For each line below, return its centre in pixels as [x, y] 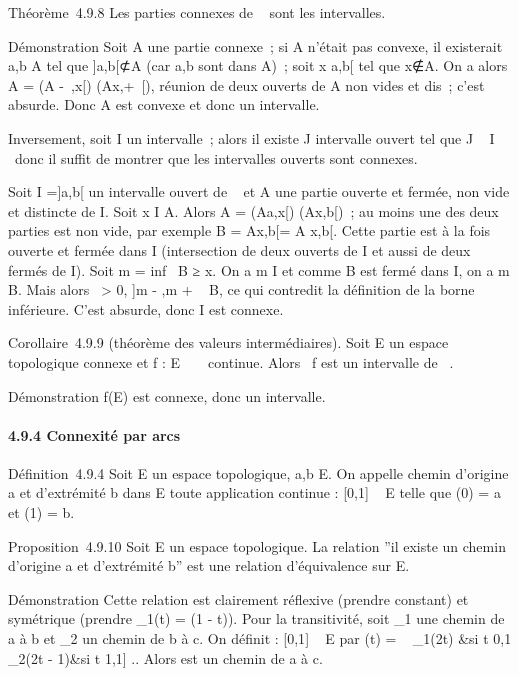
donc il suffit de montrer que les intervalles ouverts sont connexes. [216, 157]
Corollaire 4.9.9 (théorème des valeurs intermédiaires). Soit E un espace [228, 342]
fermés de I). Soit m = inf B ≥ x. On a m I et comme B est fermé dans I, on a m [259, 269]
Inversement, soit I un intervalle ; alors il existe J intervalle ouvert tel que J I [251, 137]
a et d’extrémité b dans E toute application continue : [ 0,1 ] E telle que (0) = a [254, 492]
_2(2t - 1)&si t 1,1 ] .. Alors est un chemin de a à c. [165, 657]
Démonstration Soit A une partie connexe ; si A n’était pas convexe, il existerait [255, 45]
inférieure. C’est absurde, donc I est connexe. [146, 308]
